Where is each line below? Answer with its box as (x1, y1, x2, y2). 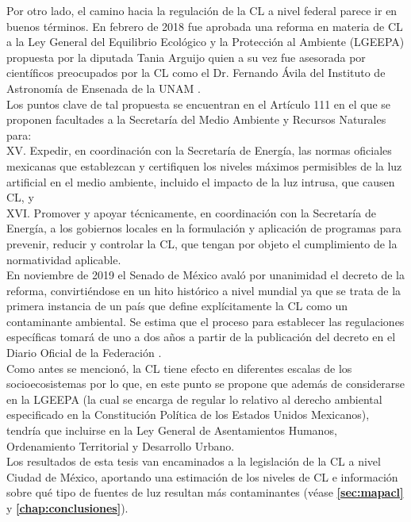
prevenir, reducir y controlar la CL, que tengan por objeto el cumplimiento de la (6, 235, 398, 251)
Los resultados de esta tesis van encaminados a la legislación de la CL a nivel (6, 453, 381, 470)
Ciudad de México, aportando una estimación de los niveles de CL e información (6, 468, 398, 485)
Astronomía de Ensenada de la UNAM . (6, 79, 202, 96)
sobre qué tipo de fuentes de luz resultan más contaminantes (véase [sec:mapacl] (6, 484, 404, 501)
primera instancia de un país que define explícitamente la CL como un (6, 297, 348, 314)
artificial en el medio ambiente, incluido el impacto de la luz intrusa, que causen (6, 173, 395, 190)
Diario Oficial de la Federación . (6, 344, 162, 361)
